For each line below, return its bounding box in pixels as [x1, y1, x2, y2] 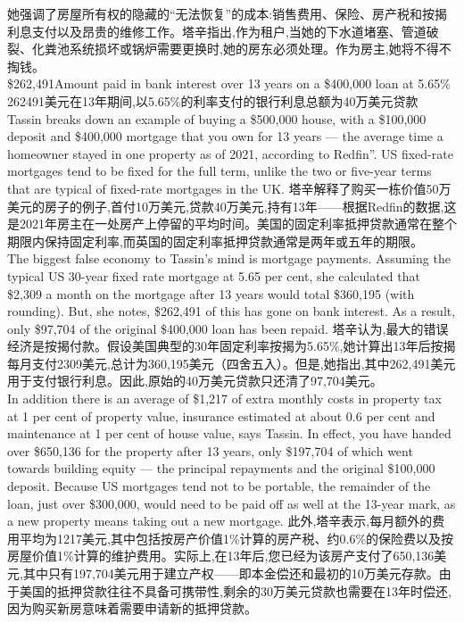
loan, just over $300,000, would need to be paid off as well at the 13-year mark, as [7, 494, 456, 512]
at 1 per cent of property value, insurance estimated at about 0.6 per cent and [7, 406, 435, 425]
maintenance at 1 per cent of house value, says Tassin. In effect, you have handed [7, 424, 452, 443]
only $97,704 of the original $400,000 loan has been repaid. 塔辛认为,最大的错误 [7, 319, 449, 337]
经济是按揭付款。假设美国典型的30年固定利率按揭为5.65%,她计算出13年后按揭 [7, 336, 456, 355]
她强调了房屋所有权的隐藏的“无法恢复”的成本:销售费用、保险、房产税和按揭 [7, 4, 448, 22]
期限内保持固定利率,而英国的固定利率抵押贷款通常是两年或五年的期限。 [7, 231, 423, 250]
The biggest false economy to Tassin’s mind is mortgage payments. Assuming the [7, 249, 451, 268]
